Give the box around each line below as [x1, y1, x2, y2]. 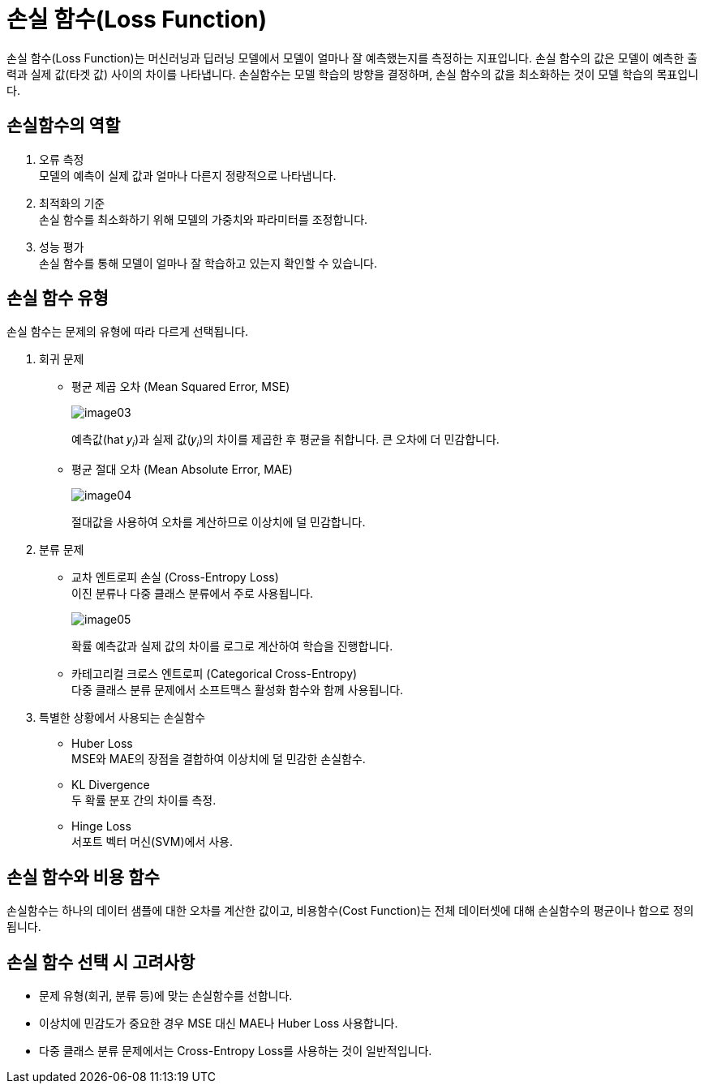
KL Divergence [71, 778, 150, 792]
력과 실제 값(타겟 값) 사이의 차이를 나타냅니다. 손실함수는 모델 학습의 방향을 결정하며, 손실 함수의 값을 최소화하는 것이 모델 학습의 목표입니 [6, 67, 699, 81]
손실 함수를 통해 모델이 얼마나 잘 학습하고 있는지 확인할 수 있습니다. [39, 255, 377, 270]
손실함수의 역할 [6, 115, 121, 136]
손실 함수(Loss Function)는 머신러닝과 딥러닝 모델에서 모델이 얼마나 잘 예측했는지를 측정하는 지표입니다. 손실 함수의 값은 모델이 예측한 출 [6, 50, 698, 65]
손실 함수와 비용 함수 [6, 866, 160, 887]
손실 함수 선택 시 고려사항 [6, 951, 195, 972]
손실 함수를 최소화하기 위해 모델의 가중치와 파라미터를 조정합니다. [39, 212, 368, 226]
